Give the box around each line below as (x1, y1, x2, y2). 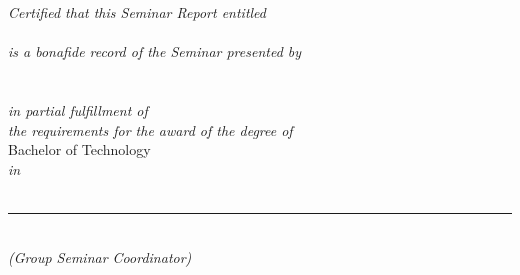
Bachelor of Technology (8, 139, 151, 160)
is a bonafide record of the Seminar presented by (8, 41, 302, 62)
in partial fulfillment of (8, 100, 148, 121)
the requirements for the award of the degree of (8, 119, 293, 140)
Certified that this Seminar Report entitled (8, 2, 266, 23)
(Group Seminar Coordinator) (8, 246, 192, 267)
